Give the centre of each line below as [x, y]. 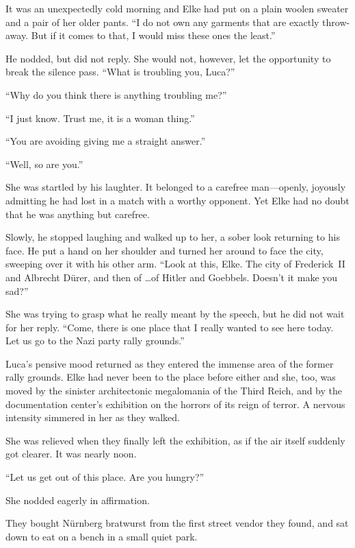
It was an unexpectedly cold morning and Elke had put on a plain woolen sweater [177, 8]
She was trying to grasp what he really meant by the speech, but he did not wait [175, 314]
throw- [336, 22]
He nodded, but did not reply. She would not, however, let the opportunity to [168, 58]
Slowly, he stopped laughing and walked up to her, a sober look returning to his [173, 237]
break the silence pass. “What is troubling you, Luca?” [120, 72]
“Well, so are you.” [44, 164]
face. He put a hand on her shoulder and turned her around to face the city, [165, 250]
